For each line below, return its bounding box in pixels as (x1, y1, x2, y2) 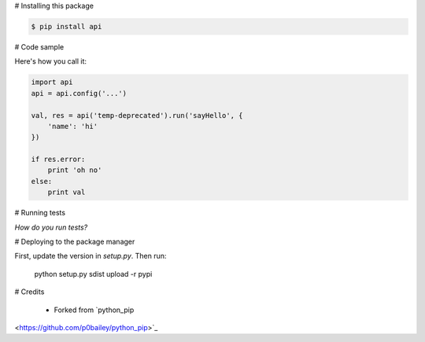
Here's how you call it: (14, 57, 87, 66)
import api (31, 78, 73, 86)
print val (47, 188, 86, 197)
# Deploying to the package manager (14, 237, 135, 247)
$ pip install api (31, 22, 102, 31)
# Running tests (14, 208, 66, 218)
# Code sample (14, 42, 65, 51)
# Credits (14, 287, 45, 296)
